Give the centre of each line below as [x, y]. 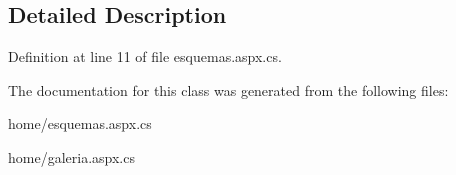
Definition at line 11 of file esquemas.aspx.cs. [145, 56]
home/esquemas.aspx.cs [80, 123]
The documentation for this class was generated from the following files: [228, 89]
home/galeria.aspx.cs [71, 156]
